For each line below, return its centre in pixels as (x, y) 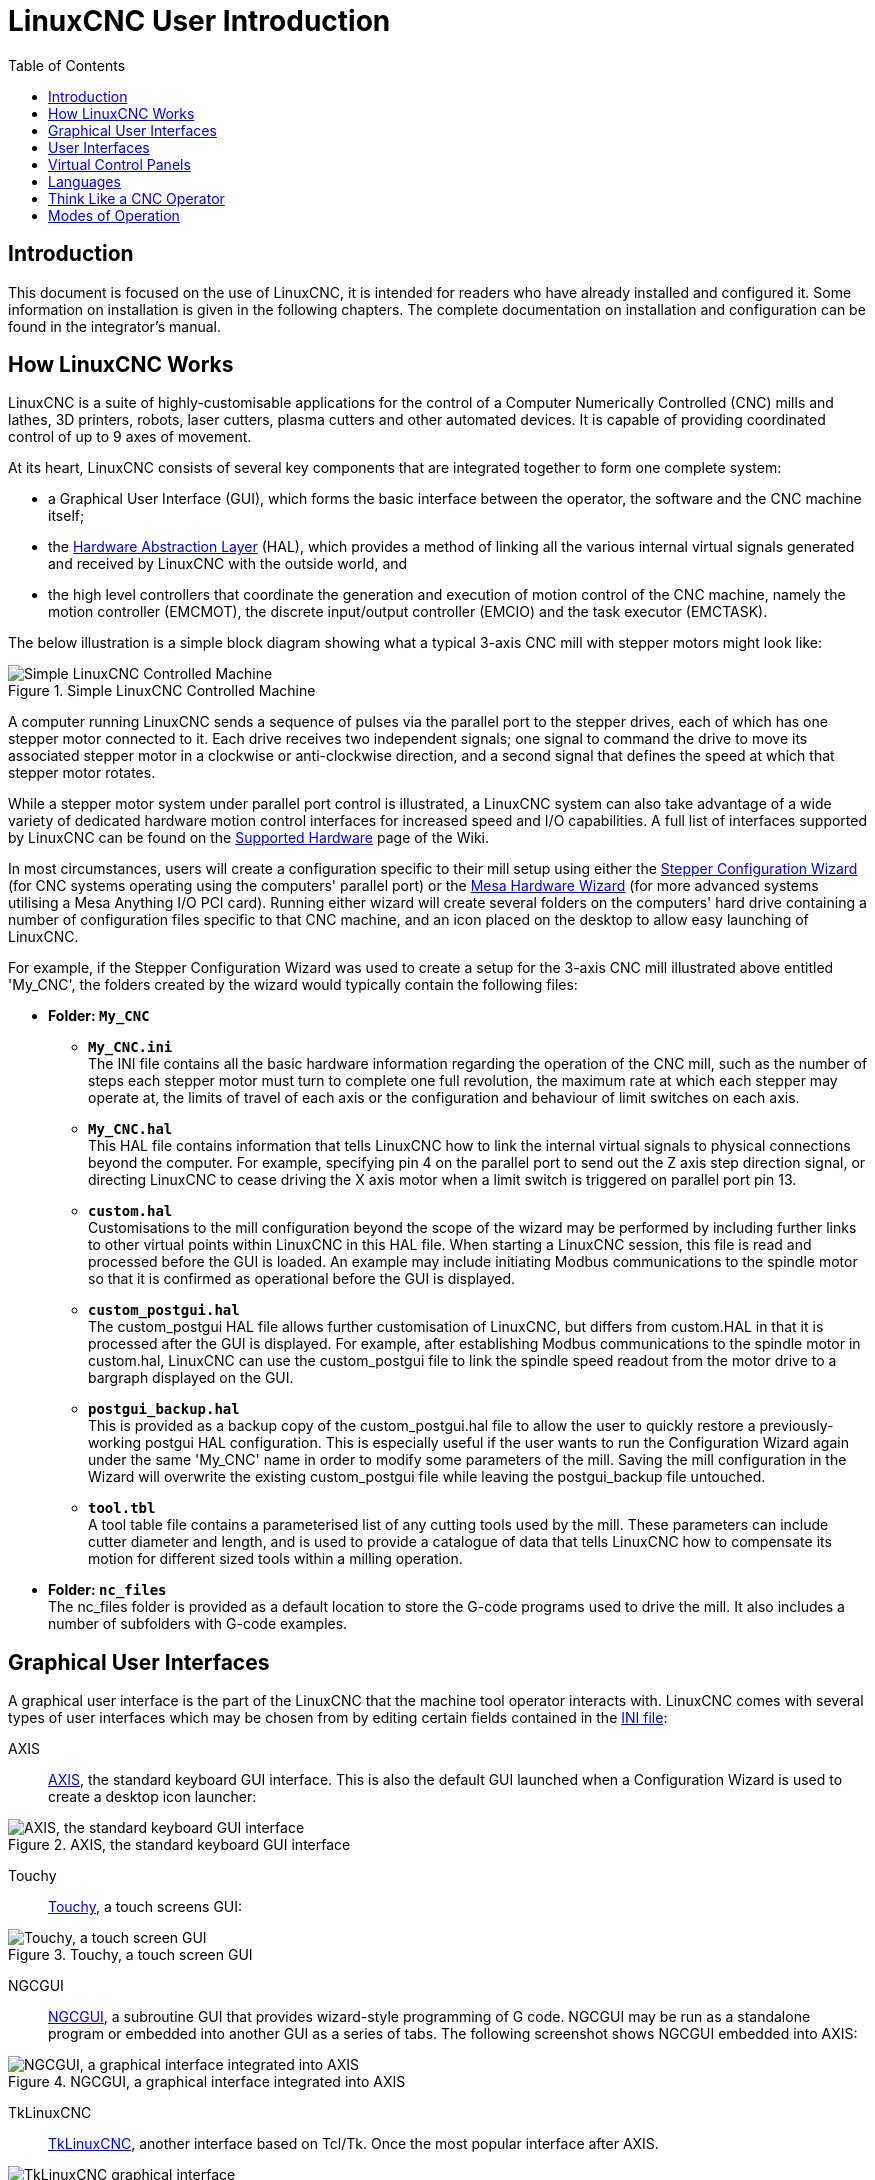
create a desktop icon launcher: (152, 1797)
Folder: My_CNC (99, 1016)
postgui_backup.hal (164, 1409)
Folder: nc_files (107, 1590)
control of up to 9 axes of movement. (130, 437)
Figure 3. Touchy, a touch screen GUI (130, 1955)
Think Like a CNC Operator (136, 198)
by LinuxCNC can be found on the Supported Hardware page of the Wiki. (248, 838)
